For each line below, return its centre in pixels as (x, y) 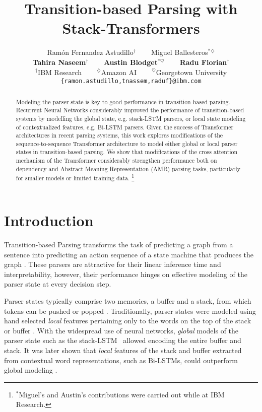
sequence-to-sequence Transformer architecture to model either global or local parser (127, 143)
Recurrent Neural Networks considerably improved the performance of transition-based (130, 110)
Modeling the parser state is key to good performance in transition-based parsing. (123, 101)
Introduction (49, 220)
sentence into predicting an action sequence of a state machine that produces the (129, 254)
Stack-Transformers (131, 28)
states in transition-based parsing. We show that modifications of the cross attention (127, 152)
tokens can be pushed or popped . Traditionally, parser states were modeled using (130, 311)
